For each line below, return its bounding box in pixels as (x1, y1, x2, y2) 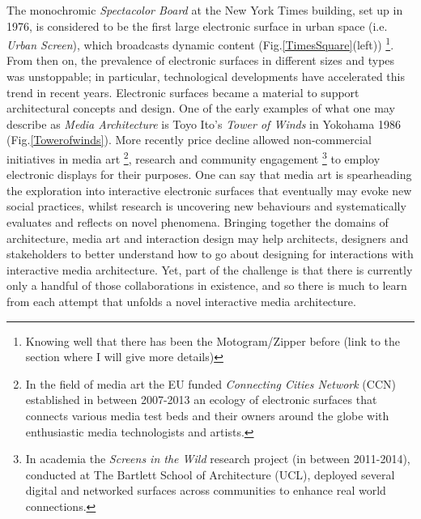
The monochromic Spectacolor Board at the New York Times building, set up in (6, 2, 403, 18)
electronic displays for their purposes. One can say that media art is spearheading (6, 166, 412, 183)
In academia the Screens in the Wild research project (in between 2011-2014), (25, 450, 410, 467)
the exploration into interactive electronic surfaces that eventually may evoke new (6, 181, 412, 198)
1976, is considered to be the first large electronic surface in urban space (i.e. (6, 17, 388, 34)
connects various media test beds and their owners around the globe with (25, 406, 389, 423)
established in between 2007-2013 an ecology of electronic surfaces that (25, 391, 377, 408)
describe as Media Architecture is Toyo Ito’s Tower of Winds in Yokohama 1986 (6, 115, 401, 132)
